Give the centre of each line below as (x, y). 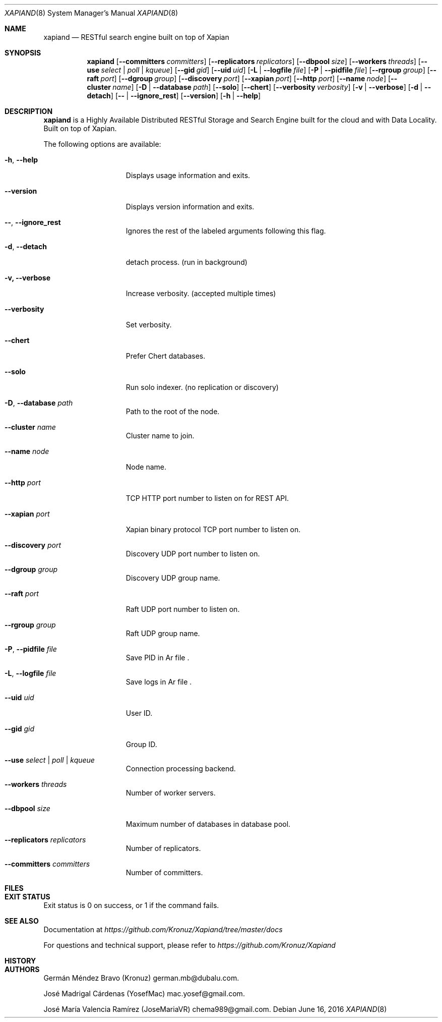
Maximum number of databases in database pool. (208, 824)
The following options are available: (102, 144)
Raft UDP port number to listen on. (183, 609)
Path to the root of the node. (173, 411)
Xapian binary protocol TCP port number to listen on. (213, 529)
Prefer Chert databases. (166, 356)
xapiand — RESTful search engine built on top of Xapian (136, 37)
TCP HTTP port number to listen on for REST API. (207, 498)
